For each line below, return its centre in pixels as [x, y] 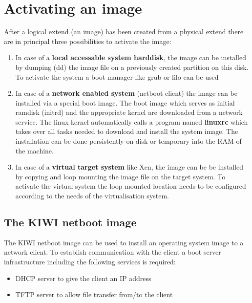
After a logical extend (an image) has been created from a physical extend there [124, 32]
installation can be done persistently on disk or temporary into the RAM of [128, 141]
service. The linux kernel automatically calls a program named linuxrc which [132, 121]
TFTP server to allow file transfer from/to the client [94, 294]
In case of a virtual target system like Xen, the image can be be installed [129, 167]
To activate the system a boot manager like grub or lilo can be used [117, 76]
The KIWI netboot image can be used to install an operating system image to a [124, 242]
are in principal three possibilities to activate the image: [88, 41]
